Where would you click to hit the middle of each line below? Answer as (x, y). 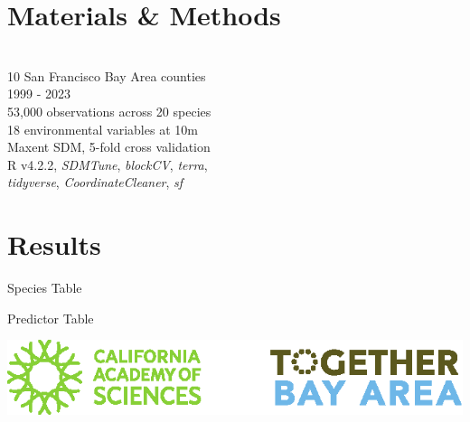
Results (54, 244)
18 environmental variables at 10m (103, 129)
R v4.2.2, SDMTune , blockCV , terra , (108, 164)
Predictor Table (51, 318)
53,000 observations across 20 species (109, 111)
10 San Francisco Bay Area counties (107, 75)
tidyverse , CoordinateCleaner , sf (95, 182)
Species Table (45, 287)
